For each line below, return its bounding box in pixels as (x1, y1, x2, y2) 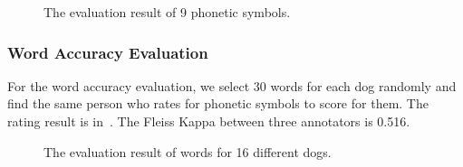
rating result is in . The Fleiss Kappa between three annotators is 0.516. (7, 112, 410, 130)
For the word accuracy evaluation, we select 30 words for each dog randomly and (7, 76, 457, 95)
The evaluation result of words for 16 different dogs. (43, 142, 332, 161)
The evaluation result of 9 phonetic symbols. (43, 3, 291, 21)
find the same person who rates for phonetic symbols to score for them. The (7, 94, 429, 113)
